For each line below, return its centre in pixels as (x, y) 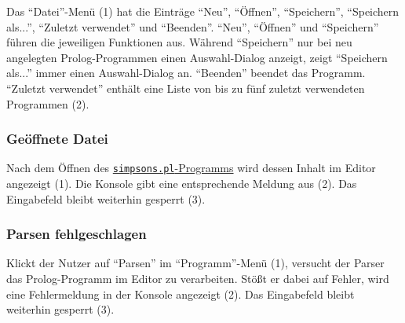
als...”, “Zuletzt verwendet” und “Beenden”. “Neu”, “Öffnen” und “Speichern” (193, 26)
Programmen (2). (48, 103)
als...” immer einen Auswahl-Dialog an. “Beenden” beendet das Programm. (186, 73)
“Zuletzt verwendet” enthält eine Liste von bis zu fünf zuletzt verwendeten (186, 88)
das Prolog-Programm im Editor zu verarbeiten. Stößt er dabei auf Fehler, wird (198, 279)
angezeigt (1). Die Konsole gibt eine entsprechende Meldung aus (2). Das (182, 184)
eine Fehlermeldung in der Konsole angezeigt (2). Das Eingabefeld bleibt (181, 294)
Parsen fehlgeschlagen (77, 234)
